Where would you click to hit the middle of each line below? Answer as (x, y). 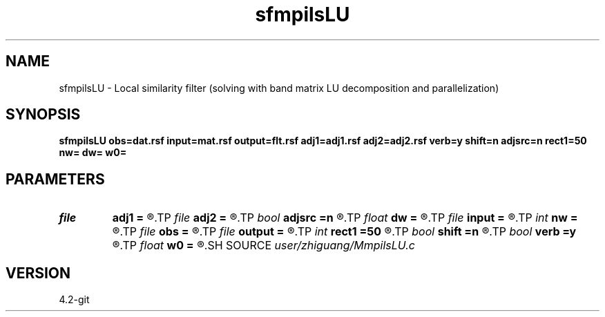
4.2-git (74, 300)
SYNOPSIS (43, 115)
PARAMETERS (55, 179)
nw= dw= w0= (93, 153)
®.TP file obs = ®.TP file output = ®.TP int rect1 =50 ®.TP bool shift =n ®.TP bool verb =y (344, 232)
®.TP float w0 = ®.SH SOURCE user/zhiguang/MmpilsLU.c (263, 246)
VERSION (38, 273)
